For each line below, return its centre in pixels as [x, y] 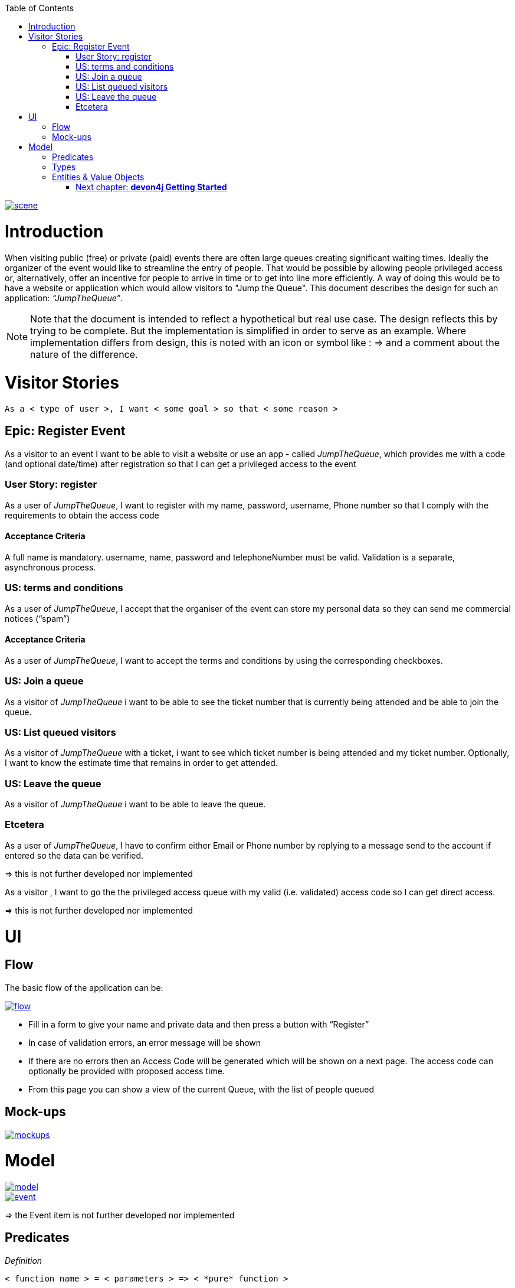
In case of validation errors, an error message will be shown [145, 1042]
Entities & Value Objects [98, 177]
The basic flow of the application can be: [84, 987]
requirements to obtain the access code [82, 515]
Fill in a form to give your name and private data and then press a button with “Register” [199, 1024]
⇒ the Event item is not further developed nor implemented [120, 1215]
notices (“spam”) [37, 618]
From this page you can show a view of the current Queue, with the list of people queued [201, 1089]
